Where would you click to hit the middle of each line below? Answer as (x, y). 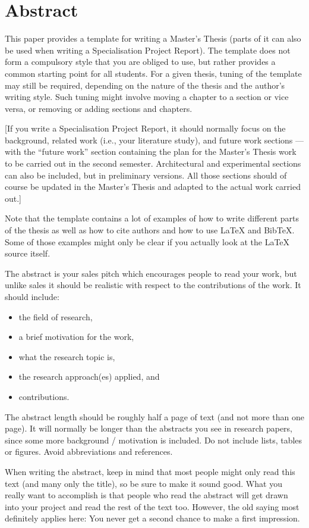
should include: (32, 296)
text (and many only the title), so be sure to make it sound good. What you (144, 483)
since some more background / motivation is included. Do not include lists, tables (154, 440)
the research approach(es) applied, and (89, 377)
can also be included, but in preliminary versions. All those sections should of (146, 175)
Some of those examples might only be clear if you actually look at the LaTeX (147, 241)
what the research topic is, (67, 356)
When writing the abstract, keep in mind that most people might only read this (150, 471)
